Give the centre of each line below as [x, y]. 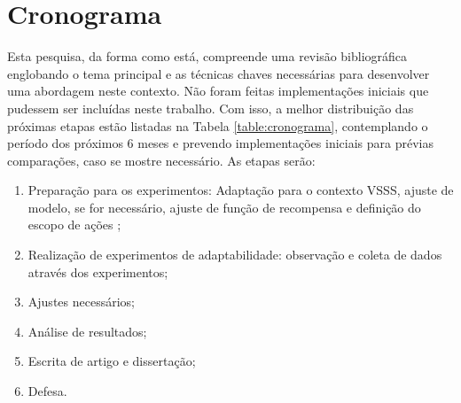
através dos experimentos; [98, 271]
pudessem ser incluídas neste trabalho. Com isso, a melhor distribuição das [211, 108]
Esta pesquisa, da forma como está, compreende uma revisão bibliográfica [207, 56]
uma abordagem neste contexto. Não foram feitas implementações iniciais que [218, 91]
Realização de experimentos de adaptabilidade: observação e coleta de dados [235, 255]
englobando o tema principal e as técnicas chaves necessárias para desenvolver [219, 73]
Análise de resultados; [87, 331]
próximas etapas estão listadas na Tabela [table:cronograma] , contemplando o [218, 125]
